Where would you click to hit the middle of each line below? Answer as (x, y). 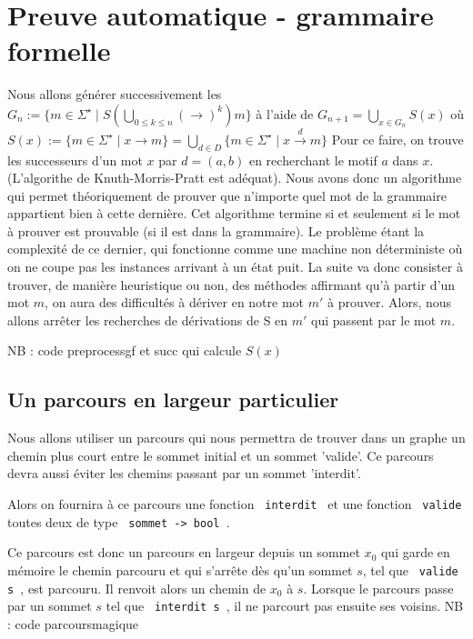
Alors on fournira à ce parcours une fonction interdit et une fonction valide (235, 504)
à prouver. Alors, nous (390, 302)
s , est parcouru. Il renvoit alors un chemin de (137, 588)
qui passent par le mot (374, 319)
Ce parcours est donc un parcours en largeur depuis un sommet (184, 552)
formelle (59, 50)
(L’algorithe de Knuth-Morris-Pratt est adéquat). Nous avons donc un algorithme (235, 178)
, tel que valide (410, 569)
